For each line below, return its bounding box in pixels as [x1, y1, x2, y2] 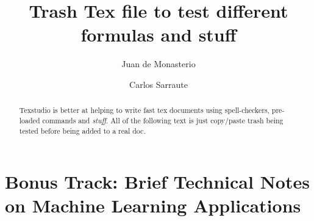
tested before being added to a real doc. [19, 125, 146, 136]
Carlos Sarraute [129, 78, 188, 90]
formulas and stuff [80, 22, 237, 47]
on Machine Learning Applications [5, 193, 301, 218]
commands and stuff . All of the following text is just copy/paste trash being [42, 115, 284, 125]
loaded [19, 115, 40, 125]
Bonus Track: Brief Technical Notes [5, 169, 310, 194]
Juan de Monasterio [121, 57, 196, 70]
